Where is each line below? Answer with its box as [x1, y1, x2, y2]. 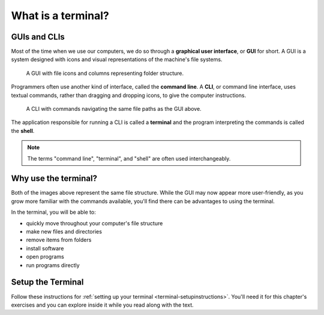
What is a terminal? [11, 9, 109, 22]
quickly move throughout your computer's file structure [26, 219, 163, 227]
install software [26, 244, 64, 252]
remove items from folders [26, 237, 92, 244]
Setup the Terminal [11, 277, 84, 287]
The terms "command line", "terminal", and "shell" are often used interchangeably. [27, 155, 231, 162]
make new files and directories [26, 228, 102, 235]
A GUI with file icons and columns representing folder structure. [26, 69, 184, 77]
